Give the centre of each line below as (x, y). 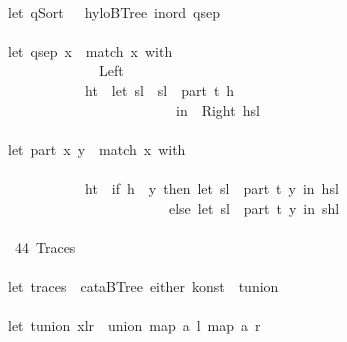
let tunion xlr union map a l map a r (134, 325)
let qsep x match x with (90, 50)
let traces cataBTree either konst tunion (143, 285)
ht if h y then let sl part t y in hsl (211, 187)
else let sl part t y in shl (254, 207)
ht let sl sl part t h (159, 89)
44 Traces (45, 246)
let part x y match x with (96, 148)
